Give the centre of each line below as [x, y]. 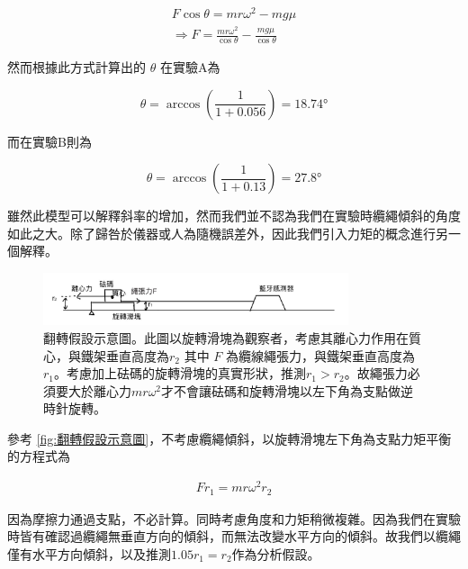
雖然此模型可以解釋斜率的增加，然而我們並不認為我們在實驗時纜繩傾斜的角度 [234, 216]
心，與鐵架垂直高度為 [106, 355]
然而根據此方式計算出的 [76, 67]
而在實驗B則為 [49, 141]
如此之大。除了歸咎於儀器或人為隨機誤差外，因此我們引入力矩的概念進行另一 [234, 233]
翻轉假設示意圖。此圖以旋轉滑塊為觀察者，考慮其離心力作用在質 [232, 337]
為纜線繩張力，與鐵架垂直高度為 [321, 355]
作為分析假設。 [276, 553]
